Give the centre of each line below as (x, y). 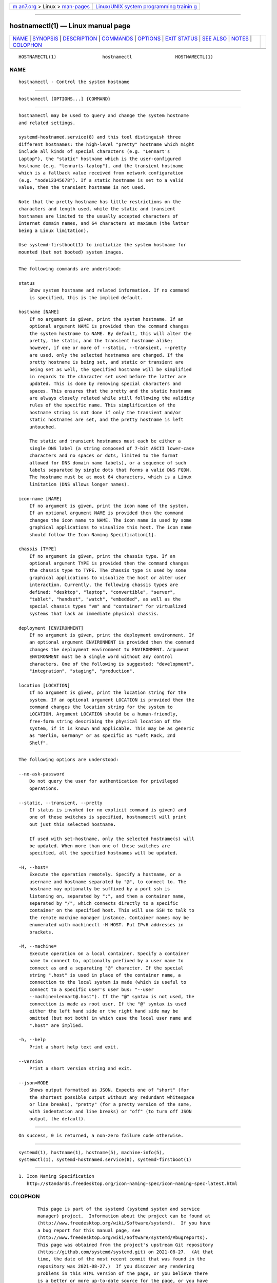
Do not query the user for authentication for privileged (104, 781)
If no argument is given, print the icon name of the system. (109, 506)
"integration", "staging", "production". (82, 671)
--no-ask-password (42, 774)
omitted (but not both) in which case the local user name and (110, 1018)
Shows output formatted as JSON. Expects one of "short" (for (109, 1090)
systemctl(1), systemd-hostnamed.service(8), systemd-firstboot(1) (105, 1159)
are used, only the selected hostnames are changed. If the (106, 355)
